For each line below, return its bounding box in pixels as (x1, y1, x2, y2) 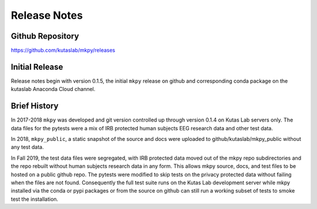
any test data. (11, 144, 44, 151)
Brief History (11, 101, 59, 111)
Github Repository (11, 31, 79, 41)
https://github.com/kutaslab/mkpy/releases (11, 47, 116, 54)
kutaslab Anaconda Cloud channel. (11, 86, 96, 93)
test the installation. (11, 195, 59, 203)
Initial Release (11, 62, 63, 72)
